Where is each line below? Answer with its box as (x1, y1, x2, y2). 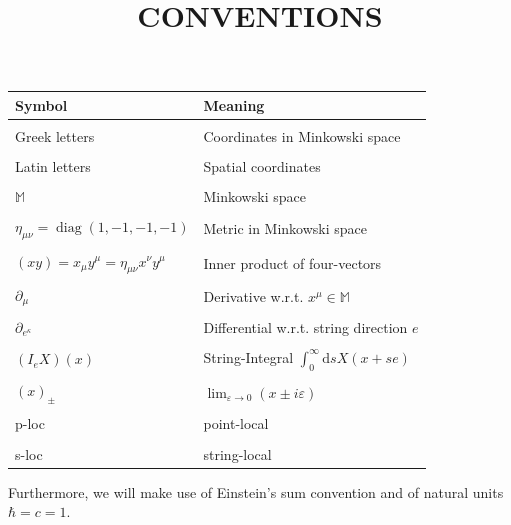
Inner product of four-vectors (203, 252, 382, 273)
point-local (203, 413, 269, 434)
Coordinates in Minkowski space (203, 125, 401, 146)
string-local (203, 443, 272, 464)
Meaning (203, 94, 265, 115)
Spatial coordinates (203, 156, 321, 177)
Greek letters (15, 125, 95, 146)
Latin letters (15, 156, 91, 177)
